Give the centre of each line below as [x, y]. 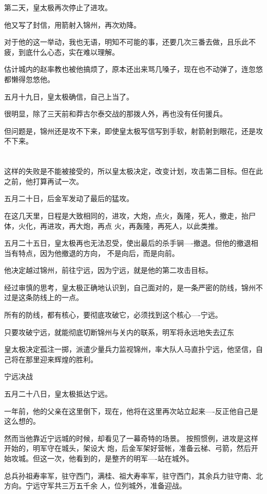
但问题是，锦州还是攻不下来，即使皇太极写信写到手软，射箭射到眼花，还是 [130, 131]
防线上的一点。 [58, 297]
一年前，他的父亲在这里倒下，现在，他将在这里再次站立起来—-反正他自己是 [131, 411]
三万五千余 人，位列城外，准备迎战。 [124, 486]
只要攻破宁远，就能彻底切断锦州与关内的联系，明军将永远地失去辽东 [119, 332]
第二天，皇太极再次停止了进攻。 [58, 7]
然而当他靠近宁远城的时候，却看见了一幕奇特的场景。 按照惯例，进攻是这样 [131, 438]
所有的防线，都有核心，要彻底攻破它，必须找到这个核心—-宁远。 [113, 315]
